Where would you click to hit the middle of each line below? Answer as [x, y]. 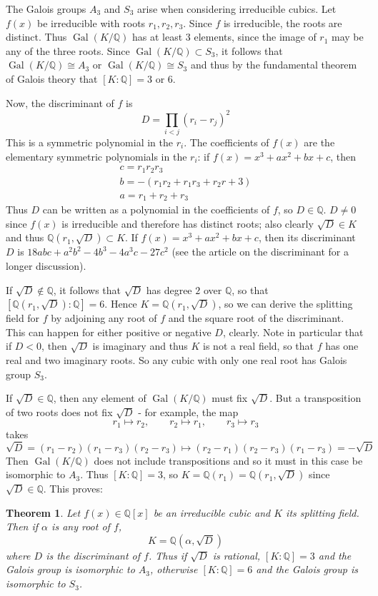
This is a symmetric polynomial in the [89, 142]
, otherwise [174, 569]
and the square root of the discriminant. [256, 318]
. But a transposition [315, 398]
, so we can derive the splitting [285, 304]
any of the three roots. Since [68, 50]
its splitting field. [323, 512]
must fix [230, 398]
